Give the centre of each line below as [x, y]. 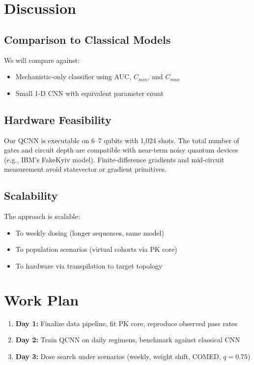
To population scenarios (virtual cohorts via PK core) [96, 249]
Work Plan [42, 299]
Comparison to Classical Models [87, 39]
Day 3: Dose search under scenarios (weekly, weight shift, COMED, [118, 356]
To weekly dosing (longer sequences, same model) [90, 232]
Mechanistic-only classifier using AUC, [73, 76]
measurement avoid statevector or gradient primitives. [85, 169]
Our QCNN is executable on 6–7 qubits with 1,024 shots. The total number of [122, 140]
